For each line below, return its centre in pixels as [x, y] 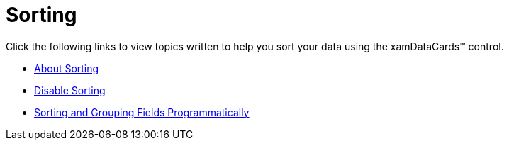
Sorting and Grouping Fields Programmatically [142, 112]
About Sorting [67, 68]
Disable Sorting [70, 90]
